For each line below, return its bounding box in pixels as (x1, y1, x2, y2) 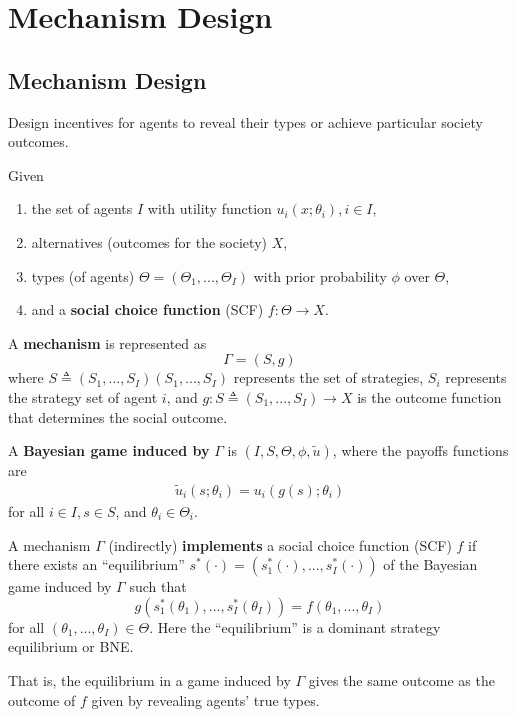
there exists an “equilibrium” (8, 554, 185, 575)
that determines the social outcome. (8, 406, 228, 427)
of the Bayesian (383, 554, 478, 575)
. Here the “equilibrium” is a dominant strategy (149, 616, 441, 637)
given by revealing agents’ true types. (91, 689, 320, 710)
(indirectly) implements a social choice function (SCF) (108, 534, 452, 555)
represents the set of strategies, (233, 367, 424, 388)
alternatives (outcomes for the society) (31, 231, 267, 252)
